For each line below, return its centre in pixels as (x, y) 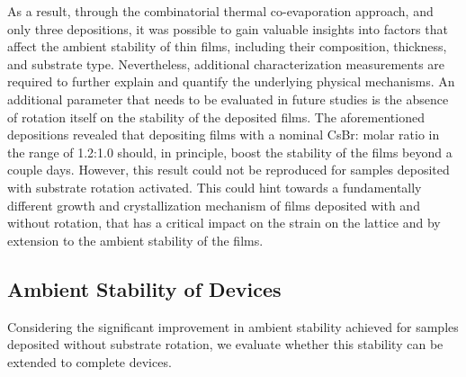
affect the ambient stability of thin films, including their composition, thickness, (227, 46)
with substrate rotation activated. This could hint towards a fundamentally (215, 187)
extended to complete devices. (90, 361)
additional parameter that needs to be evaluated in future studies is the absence (228, 99)
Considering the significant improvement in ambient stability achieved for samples (233, 326)
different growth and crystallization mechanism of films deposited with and (214, 205)
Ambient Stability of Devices (144, 288)
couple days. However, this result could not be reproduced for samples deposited (229, 170)
